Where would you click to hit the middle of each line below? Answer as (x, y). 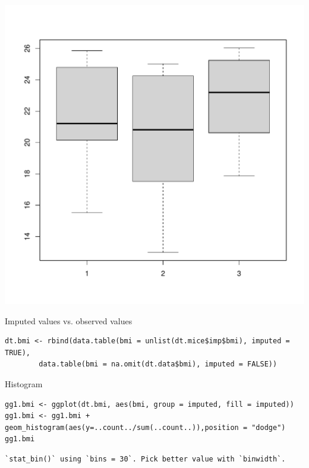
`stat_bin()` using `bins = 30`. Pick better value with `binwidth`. (145, 459)
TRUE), (18, 352)
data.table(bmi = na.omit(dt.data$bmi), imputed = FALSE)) (158, 364)
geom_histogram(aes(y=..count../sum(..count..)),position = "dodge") (145, 427)
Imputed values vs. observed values (69, 320)
